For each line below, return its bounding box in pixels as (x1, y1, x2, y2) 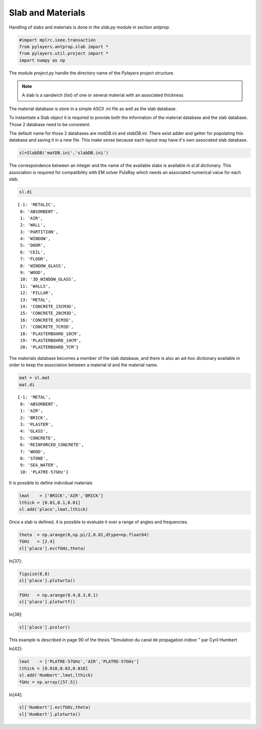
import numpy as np (19, 57, 65, 63)
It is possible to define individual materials (9, 480, 93, 486)
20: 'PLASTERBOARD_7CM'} (20, 344, 79, 350)
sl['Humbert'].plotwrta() (19, 711, 81, 717)
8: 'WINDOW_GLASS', (20, 263, 66, 269)
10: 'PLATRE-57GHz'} (20, 469, 69, 475)
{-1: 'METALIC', (17, 202, 56, 208)
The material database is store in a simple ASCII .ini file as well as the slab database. (9, 106, 177, 112)
